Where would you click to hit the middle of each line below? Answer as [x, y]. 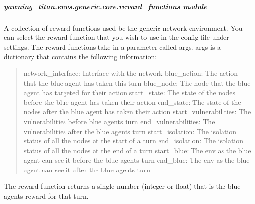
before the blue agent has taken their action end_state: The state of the [132, 102]
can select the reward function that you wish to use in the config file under [117, 37]
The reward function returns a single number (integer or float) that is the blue [122, 186]
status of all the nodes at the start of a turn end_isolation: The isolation [133, 141]
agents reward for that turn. [46, 196]
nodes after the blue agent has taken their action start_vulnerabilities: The [137, 112]
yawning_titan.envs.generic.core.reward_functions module [106, 6]
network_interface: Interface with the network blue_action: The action [131, 73]
